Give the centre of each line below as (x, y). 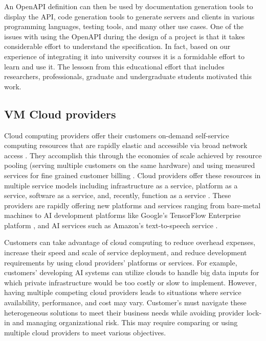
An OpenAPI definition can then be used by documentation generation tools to (129, 6)
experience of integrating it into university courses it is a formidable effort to (124, 56)
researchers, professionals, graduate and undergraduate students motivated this (128, 76)
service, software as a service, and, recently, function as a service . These (118, 195)
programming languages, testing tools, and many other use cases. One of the (124, 26)
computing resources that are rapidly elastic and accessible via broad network (126, 145)
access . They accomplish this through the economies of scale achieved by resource (133, 155)
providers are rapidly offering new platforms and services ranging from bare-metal (132, 205)
